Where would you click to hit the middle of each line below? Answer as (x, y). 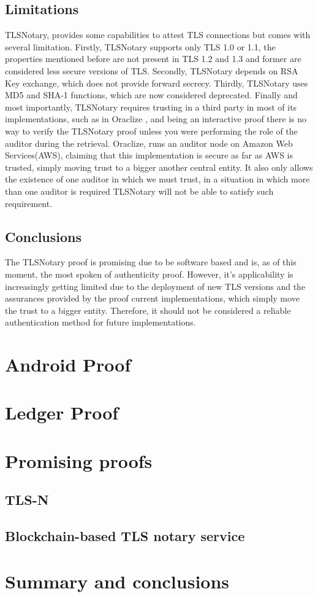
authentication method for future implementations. (100, 322)
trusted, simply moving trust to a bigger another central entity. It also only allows (159, 167)
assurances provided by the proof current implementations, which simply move (152, 298)
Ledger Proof (62, 412)
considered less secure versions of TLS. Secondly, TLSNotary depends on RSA (152, 70)
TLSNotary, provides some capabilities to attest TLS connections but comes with (158, 35)
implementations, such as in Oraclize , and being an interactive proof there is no (156, 119)
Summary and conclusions (117, 581)
